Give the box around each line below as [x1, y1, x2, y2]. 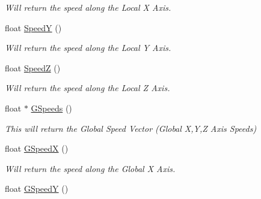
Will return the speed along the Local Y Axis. [5, 41, 171, 54]
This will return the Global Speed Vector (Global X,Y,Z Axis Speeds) [5, 122, 257, 134]
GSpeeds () [31, 101, 72, 114]
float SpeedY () [5, 21, 62, 34]
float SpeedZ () [5, 61, 61, 74]
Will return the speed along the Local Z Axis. [5, 82, 170, 94]
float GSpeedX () [5, 142, 69, 155]
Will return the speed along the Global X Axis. [5, 162, 176, 174]
